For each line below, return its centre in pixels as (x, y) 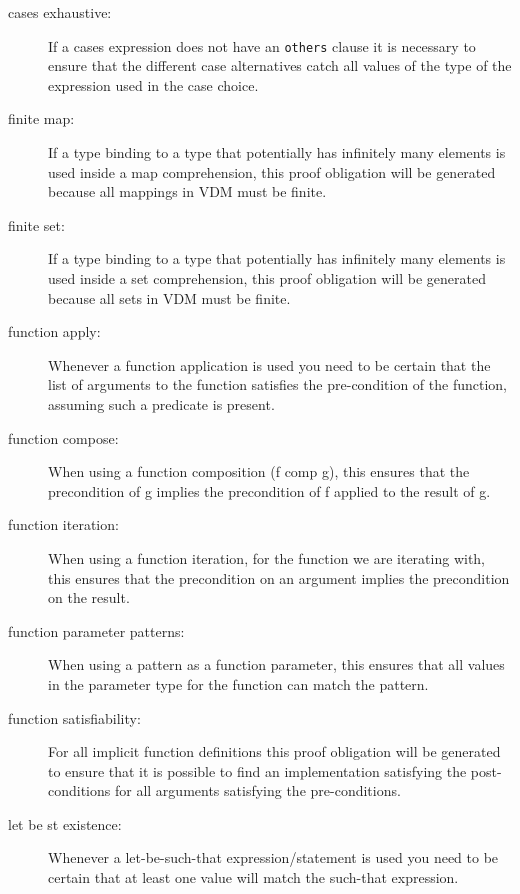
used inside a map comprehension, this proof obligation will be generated (272, 171)
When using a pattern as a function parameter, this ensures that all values (276, 664)
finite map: (41, 118)
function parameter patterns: (96, 630)
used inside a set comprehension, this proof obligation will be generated (267, 278)
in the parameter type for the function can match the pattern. (238, 683)
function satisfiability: (74, 717)
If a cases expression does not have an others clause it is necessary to (262, 45)
